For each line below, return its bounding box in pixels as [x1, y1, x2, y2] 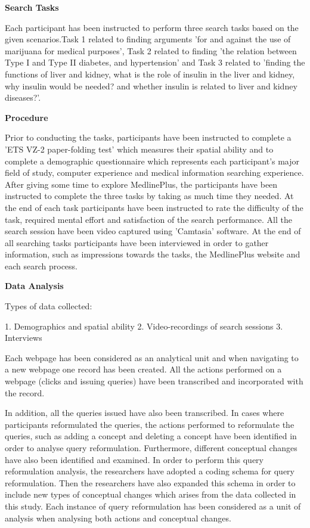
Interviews [5, 331, 42, 344]
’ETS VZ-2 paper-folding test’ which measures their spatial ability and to [5, 142, 274, 155]
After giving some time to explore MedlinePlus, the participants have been [5, 178, 278, 190]
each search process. [5, 259, 77, 272]
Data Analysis [5, 279, 64, 292]
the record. [5, 386, 45, 399]
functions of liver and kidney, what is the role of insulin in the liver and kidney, [5, 67, 295, 80]
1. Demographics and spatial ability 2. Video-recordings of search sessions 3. [5, 319, 283, 332]
